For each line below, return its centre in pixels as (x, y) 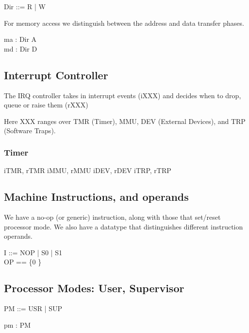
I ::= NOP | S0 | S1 (33, 252)
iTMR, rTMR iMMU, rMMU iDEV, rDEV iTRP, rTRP (88, 170)
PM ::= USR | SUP (33, 308)
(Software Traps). (30, 131)
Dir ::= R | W (25, 6)
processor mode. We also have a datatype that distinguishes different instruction (124, 226)
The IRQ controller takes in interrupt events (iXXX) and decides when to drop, (123, 95)
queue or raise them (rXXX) (46, 105)
